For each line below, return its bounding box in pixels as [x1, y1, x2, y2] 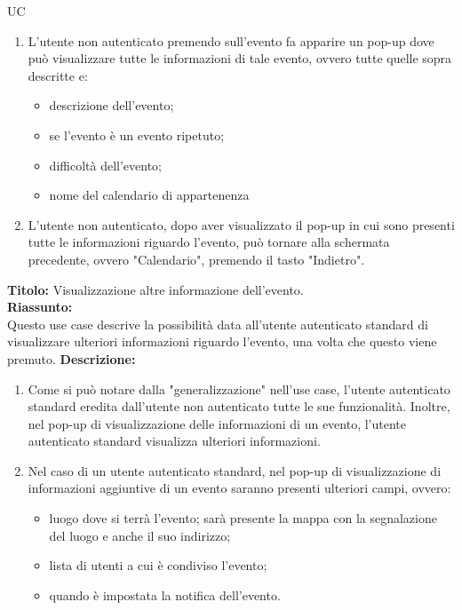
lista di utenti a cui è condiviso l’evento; [49, 556, 267, 574]
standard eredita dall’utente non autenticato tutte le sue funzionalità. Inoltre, [28, 397, 450, 416]
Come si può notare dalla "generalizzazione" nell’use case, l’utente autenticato [28, 379, 450, 398]
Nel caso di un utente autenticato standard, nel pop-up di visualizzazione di [28, 461, 442, 479]
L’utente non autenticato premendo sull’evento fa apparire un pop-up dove [28, 31, 434, 50]
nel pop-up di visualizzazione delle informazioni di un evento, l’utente [28, 414, 407, 432]
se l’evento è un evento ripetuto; [49, 125, 225, 144]
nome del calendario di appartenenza [49, 186, 250, 204]
